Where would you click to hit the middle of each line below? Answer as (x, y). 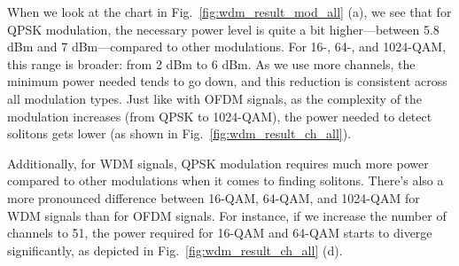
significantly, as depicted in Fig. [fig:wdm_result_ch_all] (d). (175, 250)
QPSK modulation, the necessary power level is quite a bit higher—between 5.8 (223, 29)
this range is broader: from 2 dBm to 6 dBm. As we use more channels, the (211, 63)
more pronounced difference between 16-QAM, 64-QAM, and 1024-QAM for (214, 197)
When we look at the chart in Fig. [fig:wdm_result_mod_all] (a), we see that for (229, 12)
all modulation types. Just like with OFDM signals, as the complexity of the (215, 98)
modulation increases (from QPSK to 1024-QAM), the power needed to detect (220, 116)
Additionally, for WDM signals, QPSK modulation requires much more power (218, 163)
